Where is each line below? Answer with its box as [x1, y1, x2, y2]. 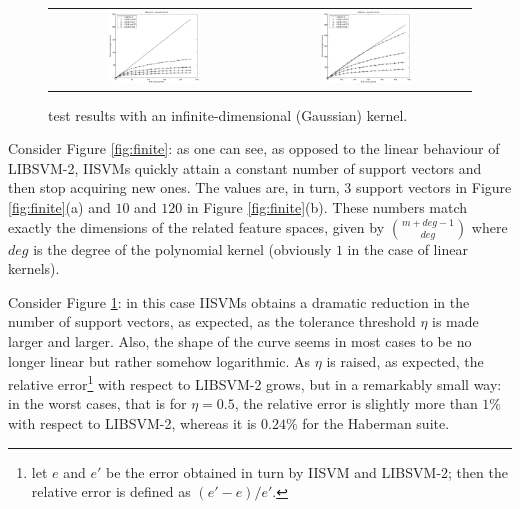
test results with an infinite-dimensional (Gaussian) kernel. [48, 104, 408, 125]
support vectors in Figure [356, 177, 512, 198]
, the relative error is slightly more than [234, 393, 478, 414]
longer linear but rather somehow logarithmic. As [8, 350, 311, 371]
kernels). [8, 258, 60, 279]
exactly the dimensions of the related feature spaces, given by [8, 216, 385, 237]
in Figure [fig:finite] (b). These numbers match [186, 197, 468, 218]
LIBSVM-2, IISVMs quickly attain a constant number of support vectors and [8, 157, 482, 178]
